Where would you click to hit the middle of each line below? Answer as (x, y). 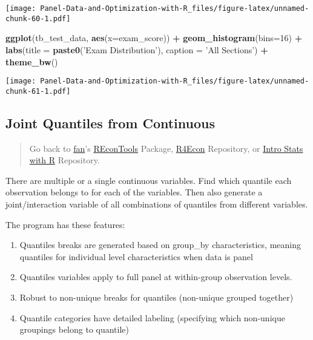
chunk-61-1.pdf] (38, 91)
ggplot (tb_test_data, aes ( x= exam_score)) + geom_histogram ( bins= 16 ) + (154, 38)
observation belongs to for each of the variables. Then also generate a (134, 192)
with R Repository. (64, 160)
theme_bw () (32, 61)
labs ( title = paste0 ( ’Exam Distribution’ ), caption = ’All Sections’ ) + (137, 49)
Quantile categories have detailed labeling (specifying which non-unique (152, 317)
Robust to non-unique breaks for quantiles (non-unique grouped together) (156, 297)
